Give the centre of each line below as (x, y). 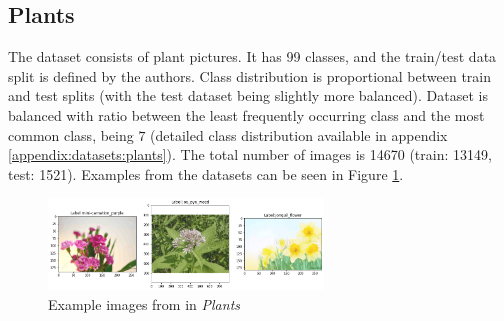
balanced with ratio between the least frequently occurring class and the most (246, 114)
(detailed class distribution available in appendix (299, 134)
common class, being (71, 134)
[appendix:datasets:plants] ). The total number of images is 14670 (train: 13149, (250, 154)
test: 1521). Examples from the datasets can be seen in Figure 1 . (206, 173)
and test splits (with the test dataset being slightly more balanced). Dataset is (248, 95)
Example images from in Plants (144, 303)
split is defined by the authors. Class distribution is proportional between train (250, 75)
